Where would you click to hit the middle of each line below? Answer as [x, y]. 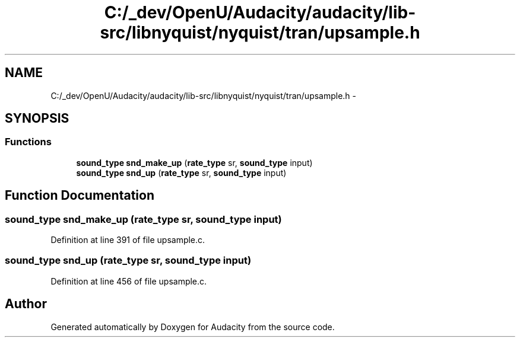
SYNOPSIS [37, 119]
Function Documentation [80, 196]
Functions [28, 142]
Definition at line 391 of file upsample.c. [128, 240]
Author [26, 304]
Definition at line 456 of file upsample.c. [129, 281]
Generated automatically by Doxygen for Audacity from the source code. [193, 327]
